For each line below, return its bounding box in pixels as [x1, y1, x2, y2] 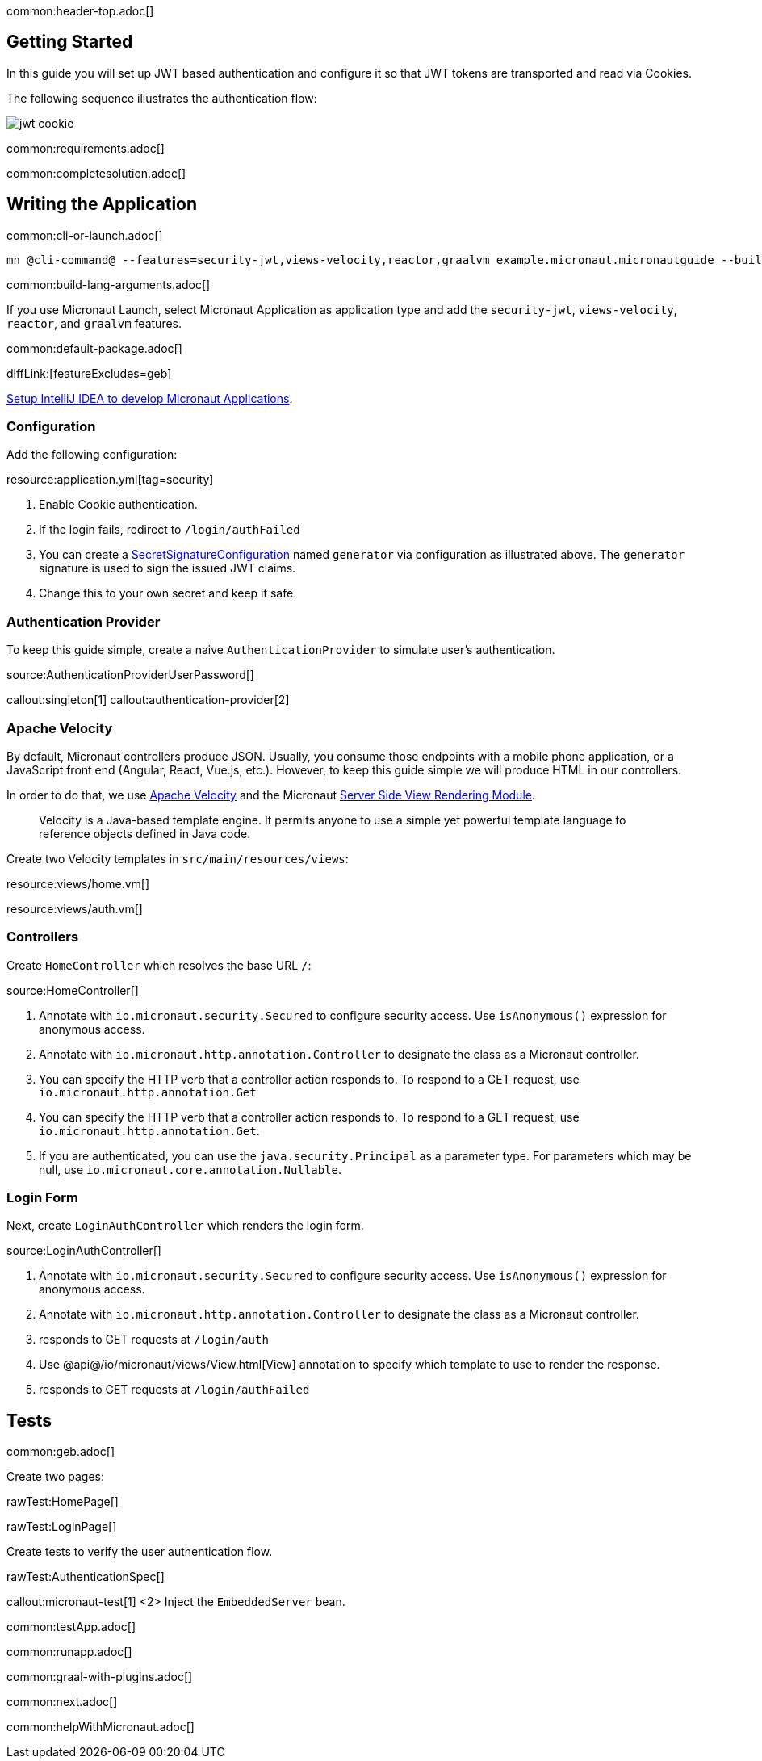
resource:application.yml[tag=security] [6, 472, 214, 487]
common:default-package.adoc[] [6, 341, 182, 355]
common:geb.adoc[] [6, 1444, 115, 1459]
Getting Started [6, 31, 133, 52]
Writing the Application [6, 194, 198, 215]
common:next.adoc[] [6, 1695, 118, 1709]
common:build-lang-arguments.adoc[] [6, 277, 211, 291]
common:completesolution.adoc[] [6, 166, 186, 180]
